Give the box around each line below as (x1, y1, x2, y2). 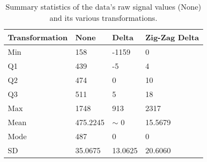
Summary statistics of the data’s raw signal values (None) (5, 1, 202, 12)
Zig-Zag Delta (145, 32, 199, 43)
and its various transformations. (49, 12, 158, 23)
